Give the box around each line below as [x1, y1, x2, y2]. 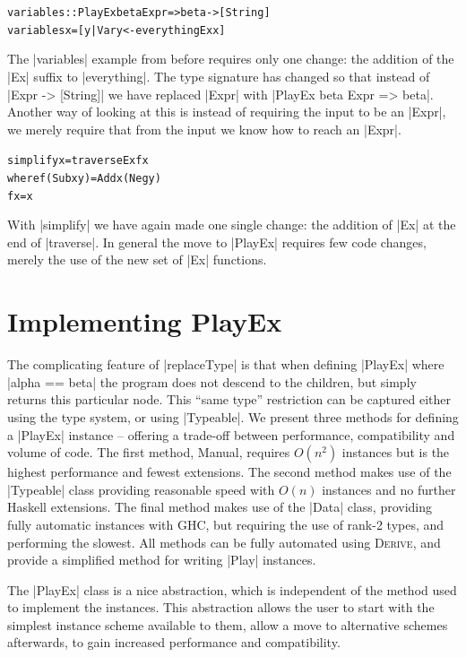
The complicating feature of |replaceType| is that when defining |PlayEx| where [7, 355, 444, 374]
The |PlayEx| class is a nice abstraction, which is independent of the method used [7, 580, 457, 599]
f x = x [7, 189, 33, 203]
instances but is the [341, 443, 450, 462]
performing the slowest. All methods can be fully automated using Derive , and [7, 532, 441, 551]
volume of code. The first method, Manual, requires [7, 443, 290, 462]
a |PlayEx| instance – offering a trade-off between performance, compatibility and [7, 425, 455, 444]
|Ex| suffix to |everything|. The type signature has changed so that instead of [7, 66, 430, 85]
